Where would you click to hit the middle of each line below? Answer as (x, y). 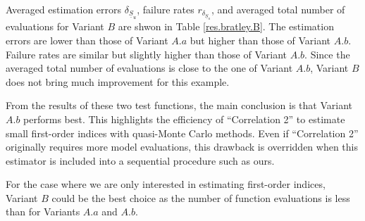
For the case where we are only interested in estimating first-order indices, (166, 184)
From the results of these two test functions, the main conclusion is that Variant (179, 105)
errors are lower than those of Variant (87, 40)
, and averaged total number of (278, 9)
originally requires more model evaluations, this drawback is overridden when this (182, 147)
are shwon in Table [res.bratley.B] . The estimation (226, 26)
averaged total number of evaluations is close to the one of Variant (149, 68)
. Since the (327, 54)
